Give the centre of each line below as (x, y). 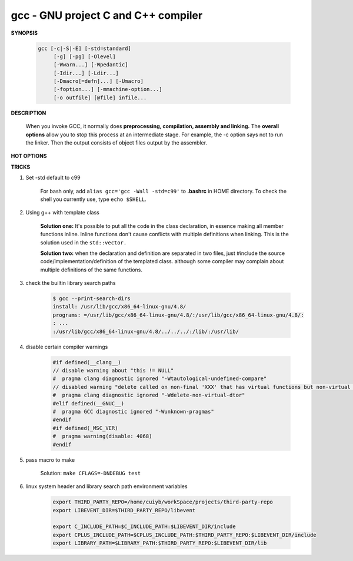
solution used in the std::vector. (84, 242)
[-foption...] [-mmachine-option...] (108, 89)
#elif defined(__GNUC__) (89, 403)
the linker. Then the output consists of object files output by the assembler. (116, 143)
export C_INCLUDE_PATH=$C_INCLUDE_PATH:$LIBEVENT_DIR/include (144, 527)
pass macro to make (50, 460)
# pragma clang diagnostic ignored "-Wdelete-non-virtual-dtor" (149, 395)
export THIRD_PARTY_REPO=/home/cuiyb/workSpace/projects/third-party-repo (163, 502)
